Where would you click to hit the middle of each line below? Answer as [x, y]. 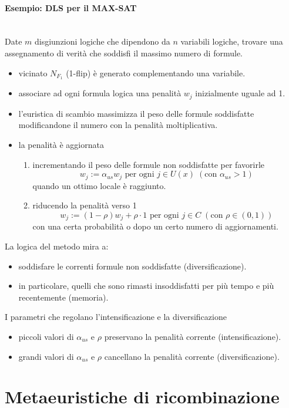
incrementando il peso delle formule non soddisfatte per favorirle [148, 164]
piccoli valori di [46, 336]
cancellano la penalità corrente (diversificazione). [192, 356]
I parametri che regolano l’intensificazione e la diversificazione [116, 317]
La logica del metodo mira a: [57, 246]
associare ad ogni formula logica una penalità [100, 93]
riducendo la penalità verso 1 [85, 205]
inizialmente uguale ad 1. [240, 93]
